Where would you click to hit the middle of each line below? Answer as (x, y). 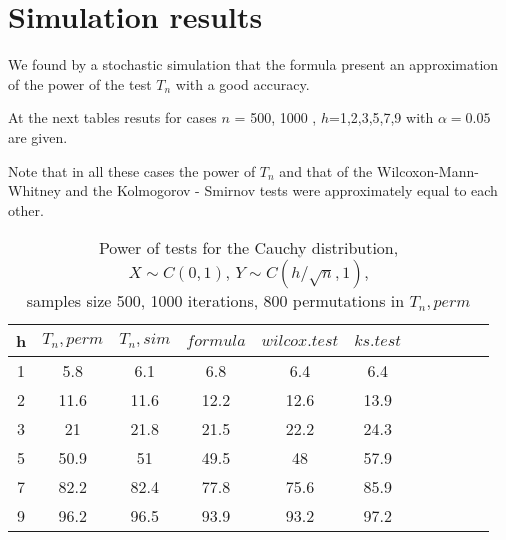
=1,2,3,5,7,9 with (381, 117)
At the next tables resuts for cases (112, 117)
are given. (38, 136)
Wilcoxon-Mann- (427, 170)
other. (26, 209)
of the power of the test (80, 83)
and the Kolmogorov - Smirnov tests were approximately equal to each (281, 190)
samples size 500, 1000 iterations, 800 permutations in (215, 301)
